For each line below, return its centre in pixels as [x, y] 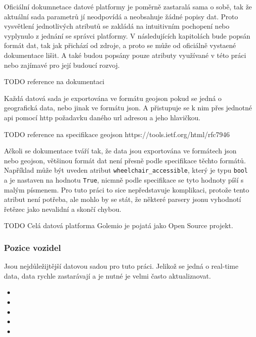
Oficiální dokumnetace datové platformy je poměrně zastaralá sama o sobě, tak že [128, 6]
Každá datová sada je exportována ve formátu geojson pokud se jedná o [113, 98]
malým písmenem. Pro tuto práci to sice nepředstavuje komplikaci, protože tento [127, 189]
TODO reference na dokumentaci [54, 81]
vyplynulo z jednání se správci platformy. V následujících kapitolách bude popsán [127, 35]
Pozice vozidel [33, 247]
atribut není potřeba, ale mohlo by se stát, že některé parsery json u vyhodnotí [123, 199]
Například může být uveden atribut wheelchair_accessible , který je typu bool [126, 170]
